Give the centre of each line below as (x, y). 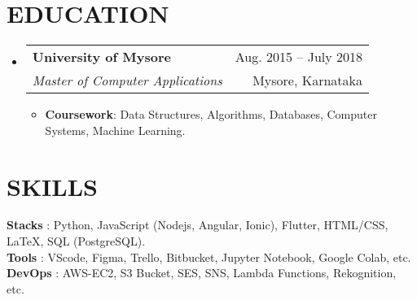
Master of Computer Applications (127, 80)
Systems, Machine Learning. (115, 130)
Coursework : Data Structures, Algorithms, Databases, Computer (211, 114)
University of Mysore (101, 57)
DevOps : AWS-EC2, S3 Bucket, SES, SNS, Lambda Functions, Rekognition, (202, 273)
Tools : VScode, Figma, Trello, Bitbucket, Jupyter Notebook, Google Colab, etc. (209, 257)
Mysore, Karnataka (308, 80)
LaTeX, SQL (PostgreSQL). (76, 241)
